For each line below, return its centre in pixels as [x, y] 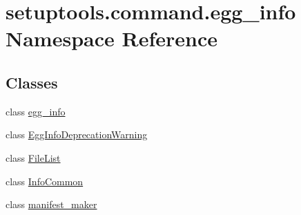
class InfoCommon [45, 181]
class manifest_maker [51, 204]
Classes [32, 82]
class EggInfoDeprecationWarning [77, 134]
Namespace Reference [111, 38]
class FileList [33, 157]
